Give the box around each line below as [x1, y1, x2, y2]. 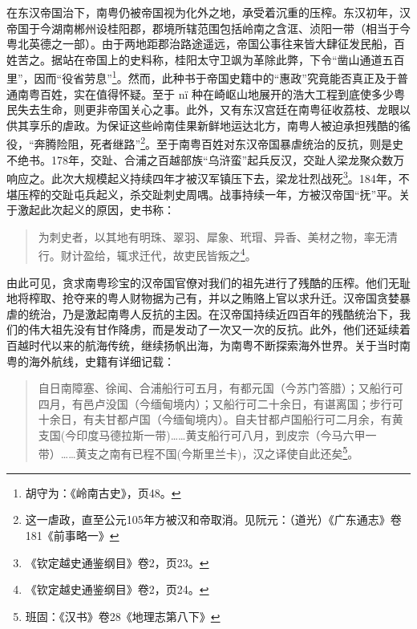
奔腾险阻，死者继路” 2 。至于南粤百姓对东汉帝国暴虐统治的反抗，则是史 [34, 133, 404, 152]
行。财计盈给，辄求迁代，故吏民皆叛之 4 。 [38, 245, 257, 263]
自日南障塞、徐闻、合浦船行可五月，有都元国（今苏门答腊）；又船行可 [38, 379, 403, 396]
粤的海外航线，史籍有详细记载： [6, 352, 175, 369]
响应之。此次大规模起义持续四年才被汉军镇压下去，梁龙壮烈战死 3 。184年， [6, 168, 399, 186]
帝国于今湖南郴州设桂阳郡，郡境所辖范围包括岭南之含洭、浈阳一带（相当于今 [6, 19, 411, 36]
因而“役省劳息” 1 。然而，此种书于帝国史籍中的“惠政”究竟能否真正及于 [34, 67, 397, 87]
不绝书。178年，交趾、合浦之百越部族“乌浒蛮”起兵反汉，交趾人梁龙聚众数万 [6, 151, 405, 168]
